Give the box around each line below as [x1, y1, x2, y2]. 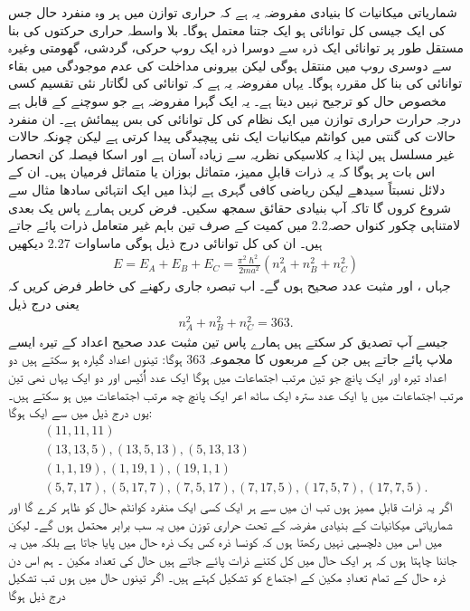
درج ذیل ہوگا [8, 585, 66, 604]
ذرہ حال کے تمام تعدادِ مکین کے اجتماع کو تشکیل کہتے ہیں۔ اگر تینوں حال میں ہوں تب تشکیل [8, 568, 446, 587]
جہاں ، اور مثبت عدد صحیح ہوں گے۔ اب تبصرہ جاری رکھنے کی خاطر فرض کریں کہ [8, 276, 451, 295]
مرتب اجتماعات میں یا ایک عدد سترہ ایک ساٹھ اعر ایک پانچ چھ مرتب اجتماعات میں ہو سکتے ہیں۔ [8, 385, 464, 404]
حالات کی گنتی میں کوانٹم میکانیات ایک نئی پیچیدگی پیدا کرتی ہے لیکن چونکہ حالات [8, 127, 456, 146]
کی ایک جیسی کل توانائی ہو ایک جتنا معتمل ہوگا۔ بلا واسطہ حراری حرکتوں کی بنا [8, 20, 446, 39]
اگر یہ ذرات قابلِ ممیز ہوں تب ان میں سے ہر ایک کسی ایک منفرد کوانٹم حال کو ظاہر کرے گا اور [8, 496, 453, 515]
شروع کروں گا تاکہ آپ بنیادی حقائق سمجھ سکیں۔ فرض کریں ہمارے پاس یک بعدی [8, 197, 452, 216]
